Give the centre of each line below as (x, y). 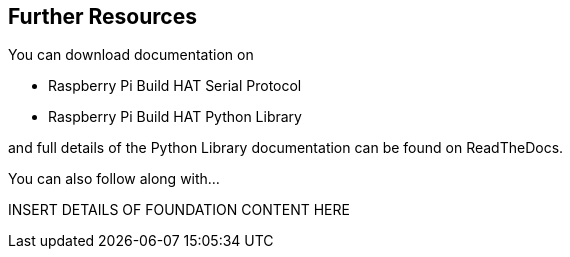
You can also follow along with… (114, 179)
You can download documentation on (131, 55)
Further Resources (102, 16)
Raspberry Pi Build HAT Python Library (175, 117)
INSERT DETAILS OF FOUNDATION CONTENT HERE (179, 210)
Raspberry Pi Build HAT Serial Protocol (175, 86)
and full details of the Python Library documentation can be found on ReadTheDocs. (286, 148)
